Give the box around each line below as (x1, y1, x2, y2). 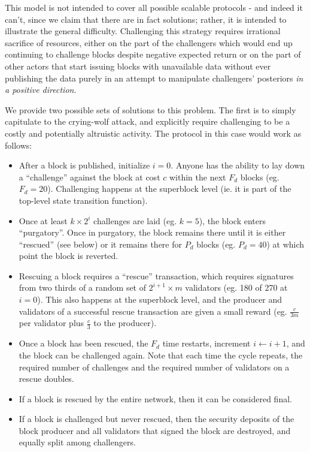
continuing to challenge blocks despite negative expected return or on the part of (5, 48, 301, 61)
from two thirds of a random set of (19, 281, 147, 294)
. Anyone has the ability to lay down (171, 159, 305, 171)
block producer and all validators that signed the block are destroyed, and (19, 424, 291, 436)
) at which (266, 237, 305, 250)
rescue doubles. (19, 372, 74, 385)
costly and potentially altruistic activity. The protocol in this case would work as (5, 126, 302, 139)
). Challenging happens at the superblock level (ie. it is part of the (47, 182, 291, 195)
